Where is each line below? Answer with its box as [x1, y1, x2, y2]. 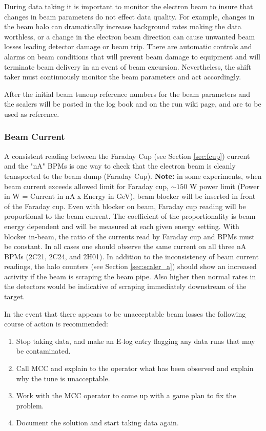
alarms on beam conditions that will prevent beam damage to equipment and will [4, 51, 260, 61]
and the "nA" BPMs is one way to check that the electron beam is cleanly [4, 160, 236, 171]
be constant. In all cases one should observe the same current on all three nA [4, 241, 247, 252]
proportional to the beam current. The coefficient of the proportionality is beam [4, 211, 256, 221]
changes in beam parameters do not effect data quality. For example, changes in [4, 11, 255, 22]
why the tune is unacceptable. [16, 373, 110, 383]
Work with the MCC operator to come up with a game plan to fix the [16, 390, 236, 401]
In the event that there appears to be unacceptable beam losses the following [4, 308, 246, 319]
